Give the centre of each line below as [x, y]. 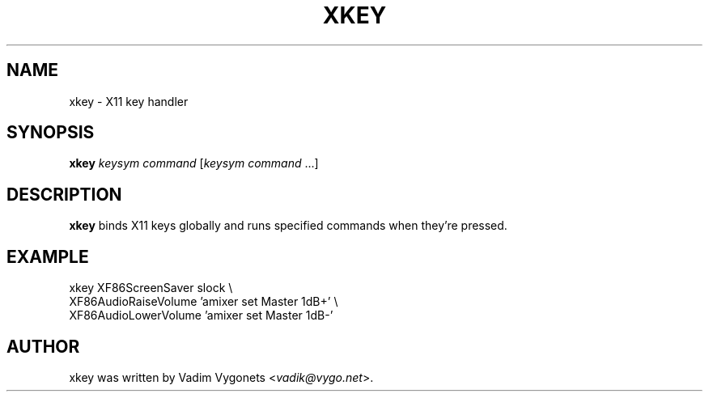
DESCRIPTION [64, 194]
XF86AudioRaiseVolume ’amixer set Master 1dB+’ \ [204, 302]
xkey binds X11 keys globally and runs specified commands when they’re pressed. [288, 226]
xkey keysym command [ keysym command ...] [194, 163]
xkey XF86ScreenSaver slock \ [151, 288]
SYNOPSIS [51, 133]
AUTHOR [43, 346]
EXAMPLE [48, 256]
